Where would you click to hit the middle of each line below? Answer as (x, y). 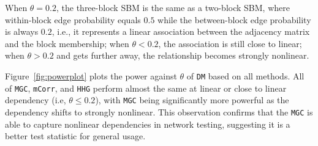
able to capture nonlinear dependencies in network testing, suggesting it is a (148, 124)
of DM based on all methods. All (245, 75)
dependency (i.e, (36, 100)
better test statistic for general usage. (75, 136)
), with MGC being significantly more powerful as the (192, 100)
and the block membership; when (67, 43)
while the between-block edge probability (234, 19)
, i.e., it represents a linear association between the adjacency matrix (181, 31)
